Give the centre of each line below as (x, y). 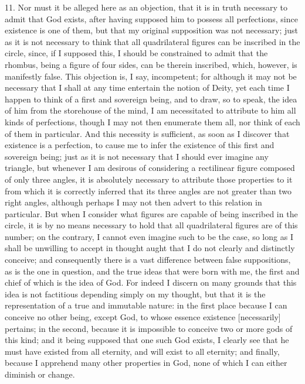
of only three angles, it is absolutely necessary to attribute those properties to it (149, 179)
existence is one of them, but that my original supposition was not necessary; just (152, 30)
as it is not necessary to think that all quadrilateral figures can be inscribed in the (152, 41)
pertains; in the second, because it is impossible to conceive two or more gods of (149, 328)
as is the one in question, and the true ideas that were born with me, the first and (152, 271)
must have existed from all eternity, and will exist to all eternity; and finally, (142, 351)
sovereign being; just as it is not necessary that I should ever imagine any (137, 156)
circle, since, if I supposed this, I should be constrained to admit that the (136, 53)
